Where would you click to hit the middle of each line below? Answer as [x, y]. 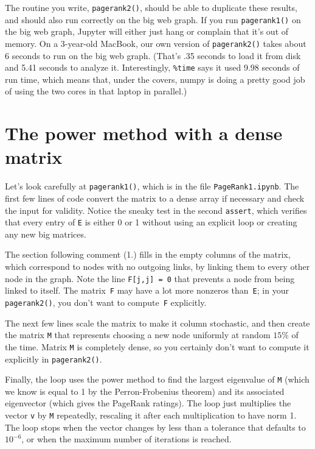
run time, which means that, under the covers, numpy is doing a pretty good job [155, 79]
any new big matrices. [46, 234]
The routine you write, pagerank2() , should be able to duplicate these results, [151, 7]
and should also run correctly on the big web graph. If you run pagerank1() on [153, 19]
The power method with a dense [144, 133]
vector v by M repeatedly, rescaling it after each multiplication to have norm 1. [151, 415]
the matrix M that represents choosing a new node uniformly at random [138, 335]
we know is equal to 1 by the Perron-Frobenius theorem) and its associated [145, 391]
